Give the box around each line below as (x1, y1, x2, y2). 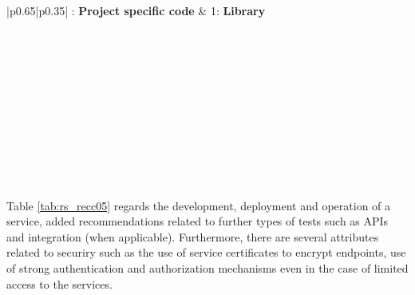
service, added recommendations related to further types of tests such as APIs (6, 213, 389, 229)
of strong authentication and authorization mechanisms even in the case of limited (6, 259, 409, 276)
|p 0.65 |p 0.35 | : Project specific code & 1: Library (6, 2, 266, 18)
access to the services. (6, 275, 113, 292)
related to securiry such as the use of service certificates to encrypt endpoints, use (6, 244, 406, 261)
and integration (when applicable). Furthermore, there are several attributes (6, 228, 379, 245)
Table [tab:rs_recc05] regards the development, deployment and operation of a (6, 197, 391, 213)
